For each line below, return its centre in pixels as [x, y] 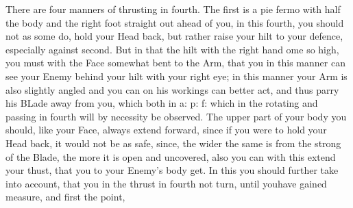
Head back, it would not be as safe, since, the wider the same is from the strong [173, 143]
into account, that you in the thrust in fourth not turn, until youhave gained [166, 183]
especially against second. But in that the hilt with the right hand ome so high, [172, 49]
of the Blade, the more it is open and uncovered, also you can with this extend [171, 156]
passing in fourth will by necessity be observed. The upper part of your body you [176, 116]
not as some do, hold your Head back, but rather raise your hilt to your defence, [174, 36]
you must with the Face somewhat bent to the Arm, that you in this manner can [175, 63]
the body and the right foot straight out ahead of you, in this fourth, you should [175, 22]
